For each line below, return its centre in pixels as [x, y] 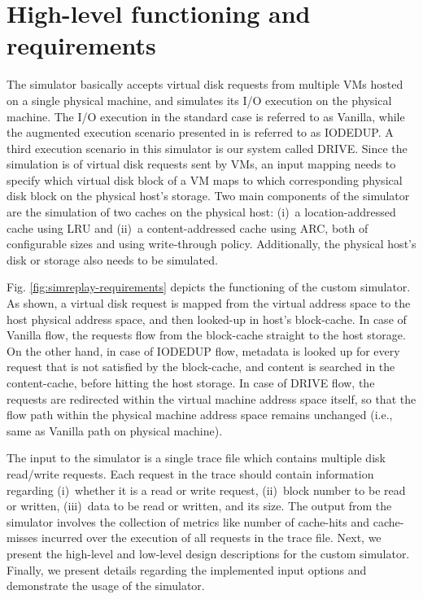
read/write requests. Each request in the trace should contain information [190, 473]
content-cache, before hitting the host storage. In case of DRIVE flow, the [191, 383]
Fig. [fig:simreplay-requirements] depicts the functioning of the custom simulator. [209, 287]
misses [22, 538]
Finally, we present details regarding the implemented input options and [187, 569]
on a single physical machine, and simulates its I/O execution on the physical [199, 100]
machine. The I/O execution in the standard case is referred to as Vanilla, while [206, 116]
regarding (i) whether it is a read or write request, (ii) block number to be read [206, 490]
